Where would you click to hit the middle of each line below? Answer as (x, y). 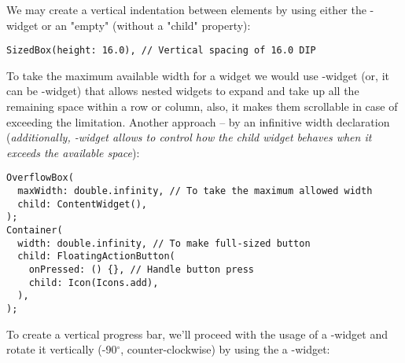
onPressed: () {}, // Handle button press (141, 269)
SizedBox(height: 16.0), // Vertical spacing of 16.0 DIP (161, 51)
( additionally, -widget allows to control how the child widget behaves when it (189, 137)
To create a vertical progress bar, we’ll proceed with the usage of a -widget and (197, 334)
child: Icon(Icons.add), (94, 282)
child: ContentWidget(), (82, 204)
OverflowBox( (40, 178)
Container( (35, 231)
